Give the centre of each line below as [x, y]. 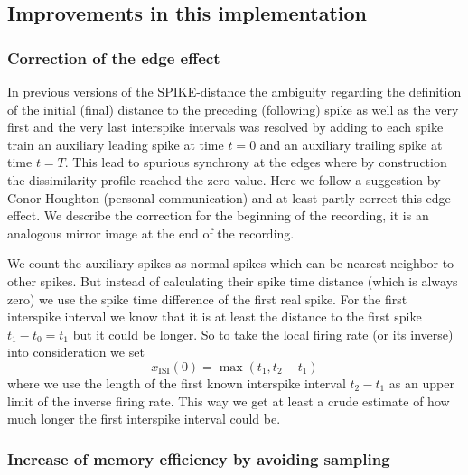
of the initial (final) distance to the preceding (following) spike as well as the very [233, 109]
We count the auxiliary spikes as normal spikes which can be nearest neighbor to [231, 263]
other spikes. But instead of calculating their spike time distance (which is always [233, 280]
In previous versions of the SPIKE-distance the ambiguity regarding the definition [234, 91]
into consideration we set [76, 352]
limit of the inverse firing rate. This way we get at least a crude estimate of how [229, 400]
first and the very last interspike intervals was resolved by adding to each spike [225, 127]
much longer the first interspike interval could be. [144, 419]
